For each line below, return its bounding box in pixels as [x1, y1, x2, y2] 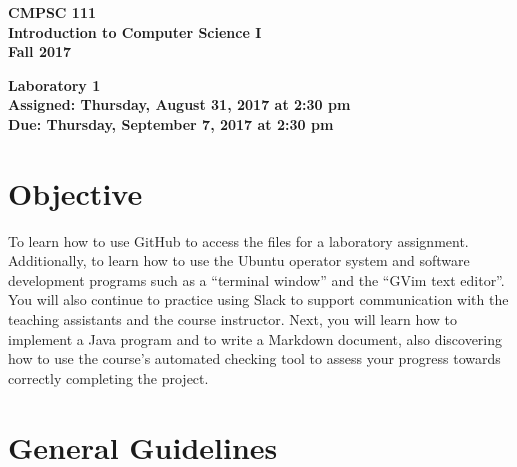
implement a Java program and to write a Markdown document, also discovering [8, 328, 503, 349]
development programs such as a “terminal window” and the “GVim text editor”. [8, 269, 505, 290]
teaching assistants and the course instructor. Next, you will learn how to [8, 309, 457, 330]
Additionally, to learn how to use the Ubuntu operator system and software [8, 250, 470, 271]
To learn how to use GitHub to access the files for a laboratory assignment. [8, 230, 469, 251]
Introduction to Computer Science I [8, 21, 262, 42]
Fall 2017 [8, 41, 72, 62]
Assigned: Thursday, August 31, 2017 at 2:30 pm [8, 94, 351, 115]
